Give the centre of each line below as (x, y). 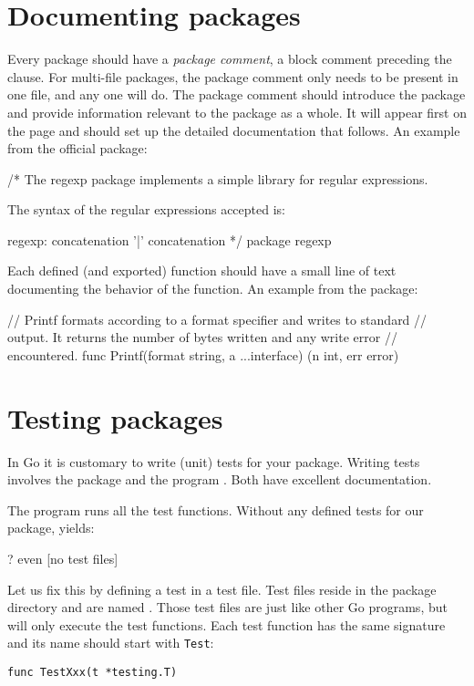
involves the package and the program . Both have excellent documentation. (220, 479)
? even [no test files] (63, 558)
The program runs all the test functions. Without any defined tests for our (216, 509)
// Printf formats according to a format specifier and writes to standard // (217, 319)
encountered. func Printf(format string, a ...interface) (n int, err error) (203, 354)
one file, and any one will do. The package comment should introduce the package (237, 94)
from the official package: (77, 148)
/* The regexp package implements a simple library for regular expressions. (218, 178)
